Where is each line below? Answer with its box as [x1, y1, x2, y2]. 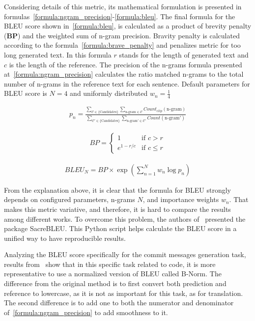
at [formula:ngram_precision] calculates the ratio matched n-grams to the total [4, 69, 244, 79]
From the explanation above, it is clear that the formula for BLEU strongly [4, 184, 231, 195]
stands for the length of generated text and [119, 49, 249, 59]
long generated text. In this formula [4, 49, 112, 59]
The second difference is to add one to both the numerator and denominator [4, 297, 234, 308]
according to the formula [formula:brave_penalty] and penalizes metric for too [4, 40, 241, 50]
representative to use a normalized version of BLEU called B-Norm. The [4, 268, 222, 279]
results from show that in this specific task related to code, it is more [4, 259, 216, 269]
